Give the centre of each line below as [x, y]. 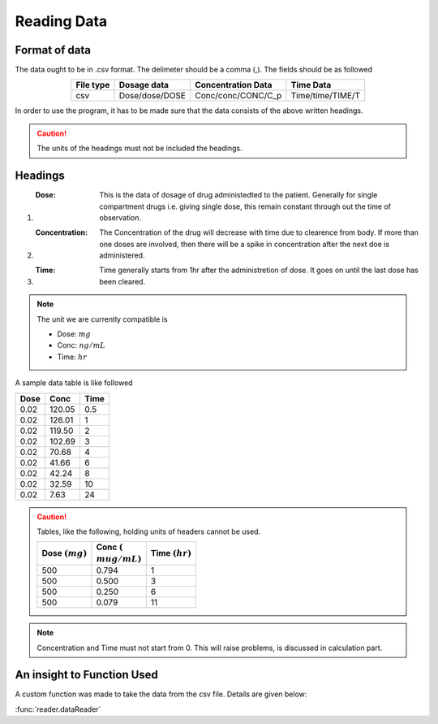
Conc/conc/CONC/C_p [238, 96]
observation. [120, 217]
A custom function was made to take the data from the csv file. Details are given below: [161, 694]
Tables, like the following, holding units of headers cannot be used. [149, 531]
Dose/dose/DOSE [152, 96]
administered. [122, 255]
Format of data [53, 50]
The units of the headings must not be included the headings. [140, 148]
